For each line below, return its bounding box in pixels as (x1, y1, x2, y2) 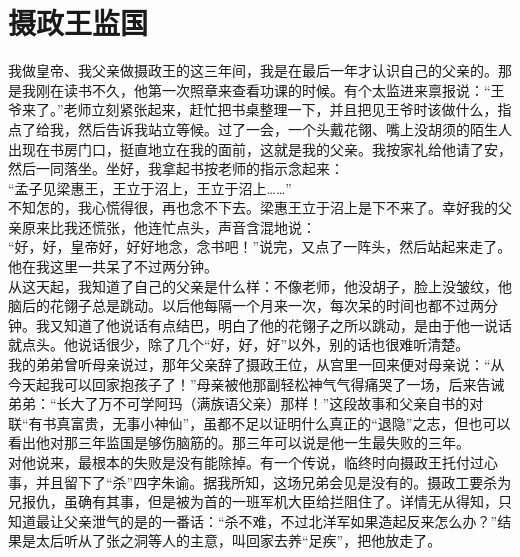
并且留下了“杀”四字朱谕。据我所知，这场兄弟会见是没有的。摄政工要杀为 (35, 471, 512, 492)
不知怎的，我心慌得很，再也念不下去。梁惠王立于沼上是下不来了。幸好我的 (8, 197, 498, 218)
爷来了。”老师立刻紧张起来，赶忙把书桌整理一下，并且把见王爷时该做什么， (8, 99, 498, 120)
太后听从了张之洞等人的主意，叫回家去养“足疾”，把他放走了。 (35, 530, 442, 551)
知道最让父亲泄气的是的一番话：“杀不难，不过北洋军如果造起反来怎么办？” (8, 510, 498, 531)
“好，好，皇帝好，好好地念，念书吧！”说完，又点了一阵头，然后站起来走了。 (8, 236, 512, 257)
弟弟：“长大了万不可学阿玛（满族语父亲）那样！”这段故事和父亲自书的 (8, 393, 470, 414)
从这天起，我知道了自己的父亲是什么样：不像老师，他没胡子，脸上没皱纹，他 (8, 275, 512, 296)
